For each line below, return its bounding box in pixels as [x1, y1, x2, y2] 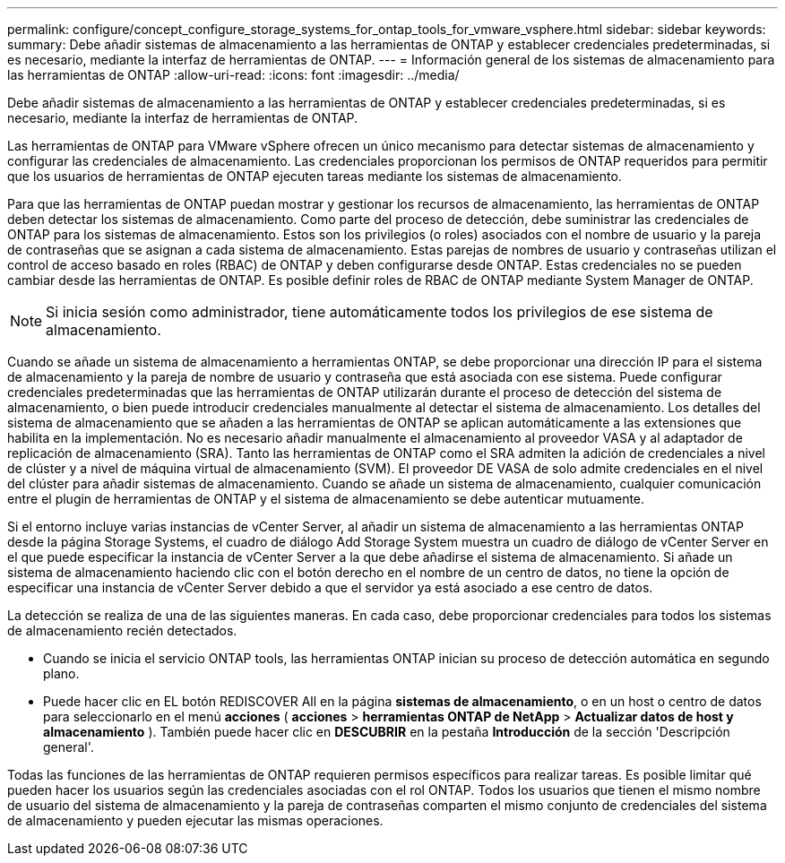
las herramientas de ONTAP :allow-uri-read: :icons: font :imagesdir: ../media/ [7, 67, 460, 82]
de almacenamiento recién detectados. [7, 623, 237, 638]
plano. [43, 666, 80, 681]
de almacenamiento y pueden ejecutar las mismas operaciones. [7, 813, 384, 828]
